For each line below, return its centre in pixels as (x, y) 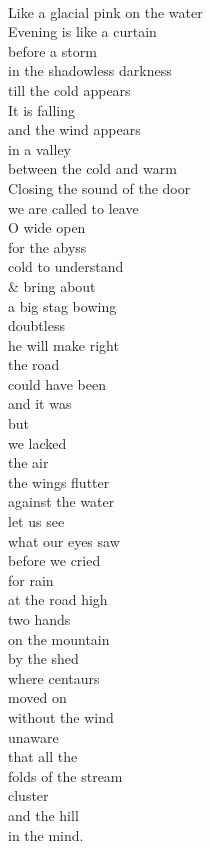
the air (28, 462)
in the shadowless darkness (90, 70)
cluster (28, 795)
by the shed (43, 658)
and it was (40, 403)
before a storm (52, 50)
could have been (57, 383)
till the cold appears (69, 89)
